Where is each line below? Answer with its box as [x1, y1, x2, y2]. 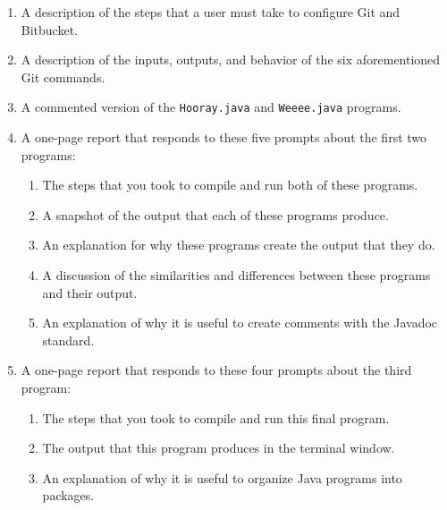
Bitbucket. [21, 20, 78, 38]
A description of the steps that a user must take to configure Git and [21, 3, 401, 21]
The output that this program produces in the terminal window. [42, 438, 395, 457]
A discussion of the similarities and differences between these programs [42, 266, 431, 284]
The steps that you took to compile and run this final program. [42, 408, 390, 427]
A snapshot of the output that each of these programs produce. [42, 205, 389, 224]
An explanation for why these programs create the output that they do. [42, 235, 435, 254]
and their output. [42, 283, 138, 302]
